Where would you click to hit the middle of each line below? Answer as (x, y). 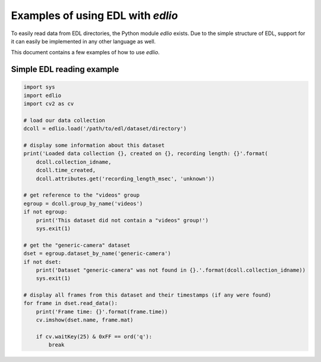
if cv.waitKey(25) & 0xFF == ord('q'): (94, 337)
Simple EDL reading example (65, 69)
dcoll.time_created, (66, 170)
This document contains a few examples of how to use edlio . (85, 52)
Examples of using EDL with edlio (95, 15)
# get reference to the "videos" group (81, 195)
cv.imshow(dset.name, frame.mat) (85, 320)
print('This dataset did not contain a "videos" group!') (122, 220)
